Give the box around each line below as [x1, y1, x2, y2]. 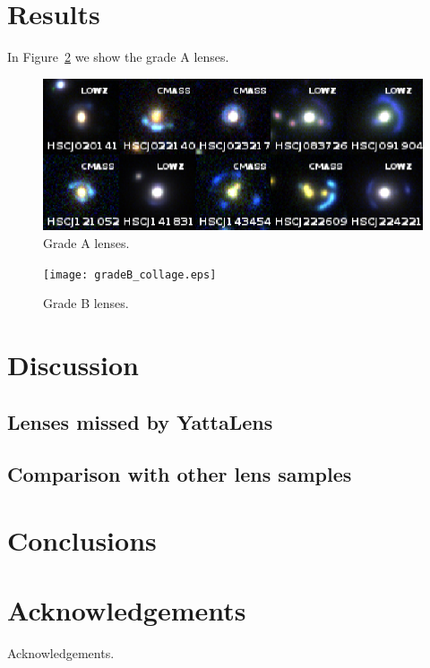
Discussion [7, 347, 139, 383]
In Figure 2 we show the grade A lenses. [7, 47, 229, 66]
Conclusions [7, 521, 157, 558]
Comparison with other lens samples [7, 460, 352, 488]
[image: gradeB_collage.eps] [43, 268, 217, 281]
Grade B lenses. [43, 294, 129, 313]
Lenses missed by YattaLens [7, 407, 273, 435]
